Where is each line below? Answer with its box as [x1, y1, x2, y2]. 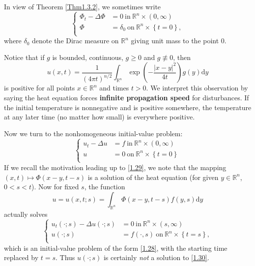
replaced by [4, 252, 39, 263]
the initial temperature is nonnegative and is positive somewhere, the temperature [4, 102, 252, 112]
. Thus [56, 252, 75, 263]
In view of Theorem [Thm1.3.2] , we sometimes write [4, 1, 161, 11]
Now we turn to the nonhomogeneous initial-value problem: [4, 128, 183, 138]
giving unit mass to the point [131, 35, 219, 46]
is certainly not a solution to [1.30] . [103, 252, 209, 263]
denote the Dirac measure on [32, 35, 119, 46]
